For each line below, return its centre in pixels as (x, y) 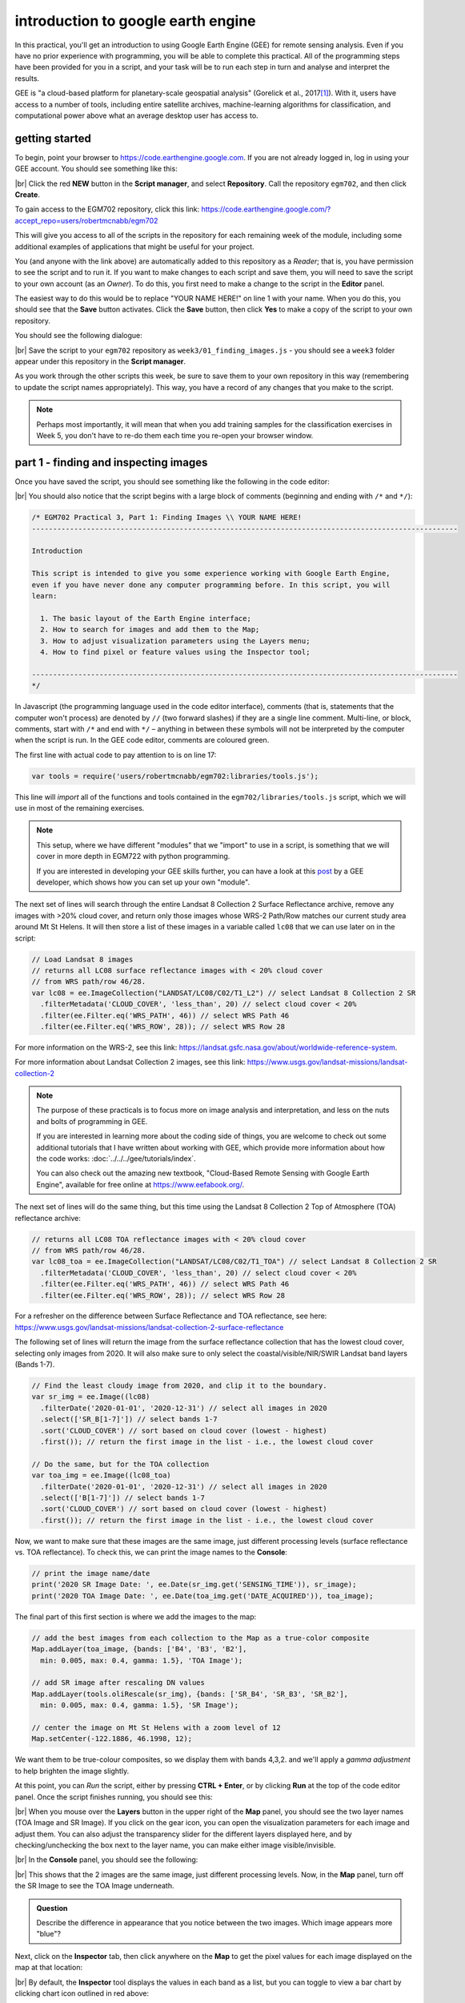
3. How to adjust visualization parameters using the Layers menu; (175, 641)
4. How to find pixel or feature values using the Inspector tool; (175, 652)
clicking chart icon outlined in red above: (82, 1993)
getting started (53, 138)
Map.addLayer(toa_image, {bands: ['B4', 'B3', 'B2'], (139, 1649)
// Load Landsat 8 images (82, 959)
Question (52, 1908)
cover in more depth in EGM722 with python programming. (133, 856)
